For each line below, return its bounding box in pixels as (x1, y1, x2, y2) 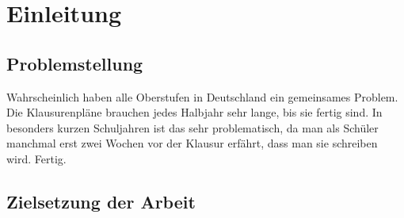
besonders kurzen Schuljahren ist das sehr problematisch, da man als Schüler (6, 119, 379, 136)
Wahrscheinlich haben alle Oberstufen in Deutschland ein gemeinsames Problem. (6, 88, 398, 105)
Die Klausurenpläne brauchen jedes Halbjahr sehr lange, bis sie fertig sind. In (6, 104, 383, 120)
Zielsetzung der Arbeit (6, 189, 196, 213)
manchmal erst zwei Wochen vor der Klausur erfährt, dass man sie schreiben (6, 135, 378, 151)
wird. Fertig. (6, 150, 67, 166)
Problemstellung (6, 51, 143, 75)
